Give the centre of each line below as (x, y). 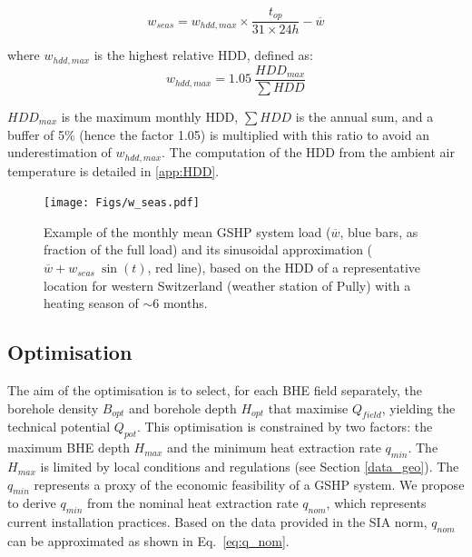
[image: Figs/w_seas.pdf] (122, 203)
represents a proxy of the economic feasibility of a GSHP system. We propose (249, 484)
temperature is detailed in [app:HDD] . (113, 170)
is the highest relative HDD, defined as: (204, 55)
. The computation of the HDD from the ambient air (308, 152)
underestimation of (59, 152)
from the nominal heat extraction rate (192, 503)
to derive (32, 503)
